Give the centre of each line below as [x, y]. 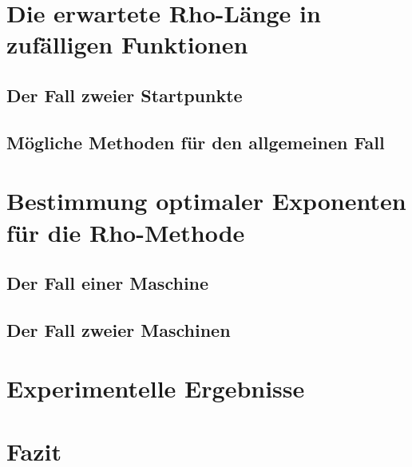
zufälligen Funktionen [127, 44]
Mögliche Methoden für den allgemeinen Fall [196, 142]
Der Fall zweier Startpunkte [125, 95]
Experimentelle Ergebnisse [156, 388]
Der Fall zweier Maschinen [119, 329]
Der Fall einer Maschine [108, 283]
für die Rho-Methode [126, 232]
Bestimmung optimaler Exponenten [206, 201]
